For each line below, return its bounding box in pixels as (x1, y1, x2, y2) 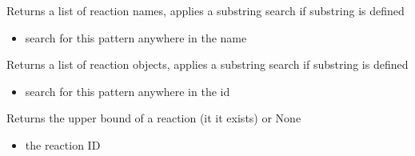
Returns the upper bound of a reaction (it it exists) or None (6, 110, 301, 126)
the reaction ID (25, 136, 101, 153)
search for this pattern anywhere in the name (25, 29, 247, 46)
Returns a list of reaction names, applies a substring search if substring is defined (6, 2, 405, 18)
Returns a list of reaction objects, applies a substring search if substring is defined (6, 56, 409, 73)
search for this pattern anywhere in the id (25, 82, 230, 99)
